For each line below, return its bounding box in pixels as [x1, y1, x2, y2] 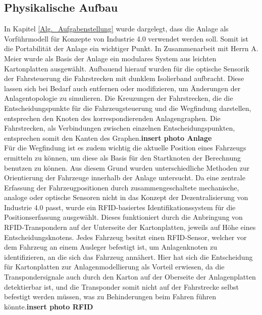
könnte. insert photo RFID [4, 301, 93, 311]
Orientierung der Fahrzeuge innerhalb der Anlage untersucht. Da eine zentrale [4, 172, 245, 183]
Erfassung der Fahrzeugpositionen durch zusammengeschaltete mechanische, [4, 182, 239, 192]
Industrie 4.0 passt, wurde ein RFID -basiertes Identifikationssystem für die [4, 202, 236, 212]
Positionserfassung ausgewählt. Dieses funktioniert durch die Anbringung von [4, 212, 243, 222]
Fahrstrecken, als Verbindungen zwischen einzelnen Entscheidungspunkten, [4, 123, 235, 133]
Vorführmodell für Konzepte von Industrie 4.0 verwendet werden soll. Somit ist [4, 33, 248, 44]
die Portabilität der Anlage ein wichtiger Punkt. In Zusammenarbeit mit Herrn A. [4, 43, 258, 54]
